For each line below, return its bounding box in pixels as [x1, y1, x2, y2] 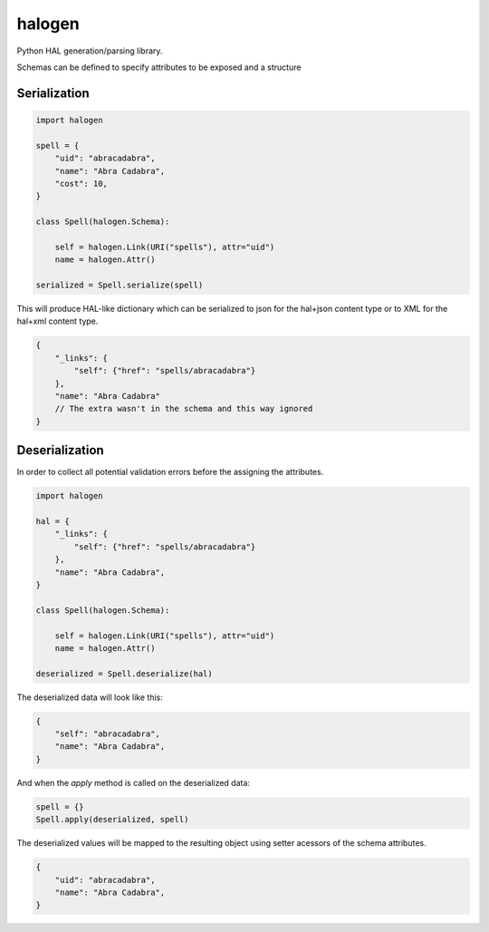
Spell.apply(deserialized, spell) [35, 814, 189, 825]
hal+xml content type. [16, 316, 99, 326]
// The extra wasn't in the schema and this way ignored [54, 403, 313, 414]
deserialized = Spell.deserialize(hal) [35, 668, 213, 679]
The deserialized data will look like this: [16, 692, 163, 703]
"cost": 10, [54, 178, 109, 189]
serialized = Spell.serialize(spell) [35, 280, 204, 290]
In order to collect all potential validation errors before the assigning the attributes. [16, 467, 324, 478]
